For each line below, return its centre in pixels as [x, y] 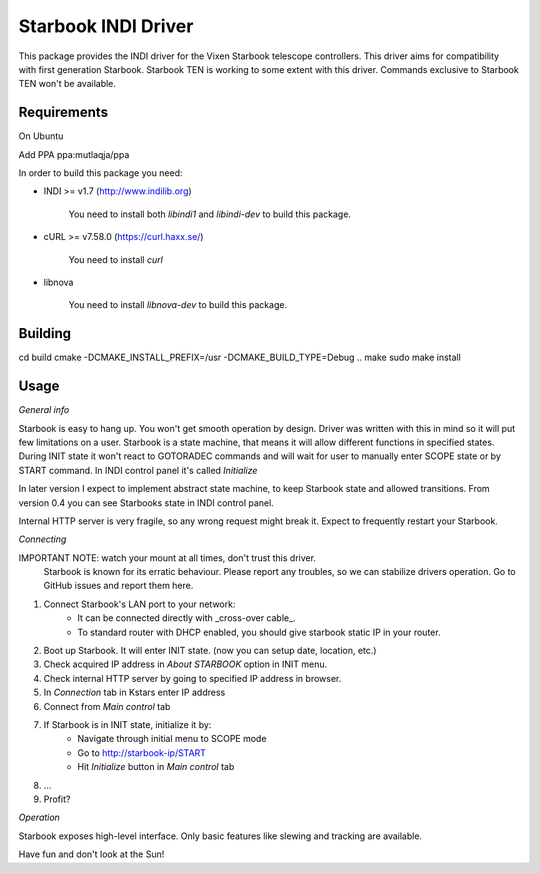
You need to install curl [116, 259]
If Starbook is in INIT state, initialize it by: [127, 724]
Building [45, 333]
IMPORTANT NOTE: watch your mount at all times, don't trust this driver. [167, 557]
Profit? [57, 799]
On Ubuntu [41, 136]
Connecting [42, 539]
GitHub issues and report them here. [118, 586]
